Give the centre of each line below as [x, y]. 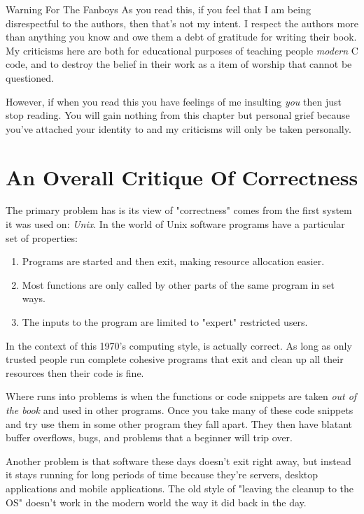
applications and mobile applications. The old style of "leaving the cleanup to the [180, 488]
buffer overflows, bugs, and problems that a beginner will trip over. [149, 437]
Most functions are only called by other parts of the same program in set [178, 284]
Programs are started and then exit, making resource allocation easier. [173, 261]
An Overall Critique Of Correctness [182, 177]
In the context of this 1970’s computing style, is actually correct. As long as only [179, 345]
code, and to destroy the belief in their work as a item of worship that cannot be [179, 64]
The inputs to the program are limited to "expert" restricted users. [165, 322]
